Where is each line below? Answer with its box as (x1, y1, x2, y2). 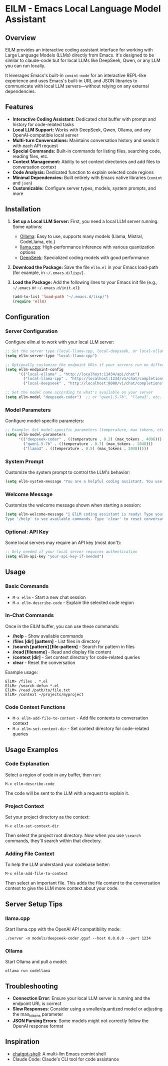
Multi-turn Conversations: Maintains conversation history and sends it (12, 137, 159, 143)
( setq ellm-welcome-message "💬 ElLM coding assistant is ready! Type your (5, 512, 164, 517)
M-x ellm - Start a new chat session (12, 594, 86, 600)
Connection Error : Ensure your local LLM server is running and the (12, 995, 150, 1001)
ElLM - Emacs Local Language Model (5, 3, 161, 14)
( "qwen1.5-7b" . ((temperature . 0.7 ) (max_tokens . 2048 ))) (23, 441, 153, 446)
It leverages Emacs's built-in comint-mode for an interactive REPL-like (5, 72, 146, 78)
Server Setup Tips (5, 899, 63, 908)
